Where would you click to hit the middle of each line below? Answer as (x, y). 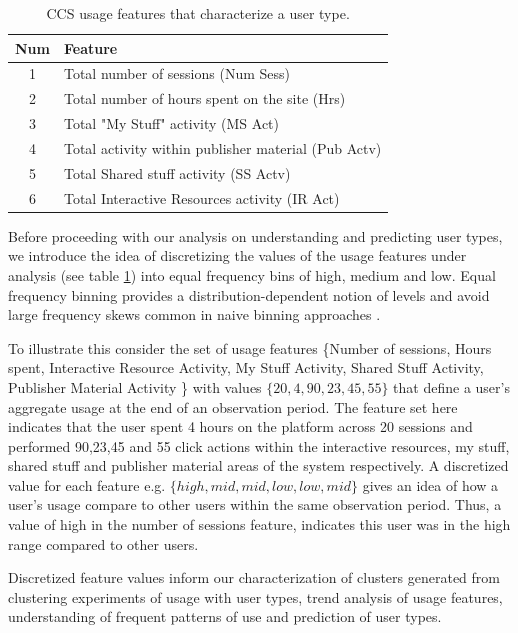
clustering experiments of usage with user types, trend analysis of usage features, (255, 596)
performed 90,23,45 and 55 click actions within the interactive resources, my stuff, (259, 445)
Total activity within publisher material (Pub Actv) (222, 147)
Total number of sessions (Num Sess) (176, 73)
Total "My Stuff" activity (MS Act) (171, 123)
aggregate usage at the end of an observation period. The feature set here (233, 406)
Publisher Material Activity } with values (135, 386)
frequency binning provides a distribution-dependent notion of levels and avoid (249, 294)
